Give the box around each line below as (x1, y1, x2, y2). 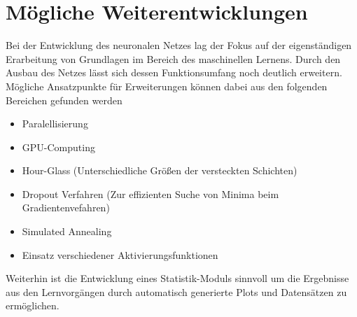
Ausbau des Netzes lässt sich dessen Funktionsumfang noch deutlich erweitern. (6, 65, 342, 80)
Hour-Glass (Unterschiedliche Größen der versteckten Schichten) (22, 163, 297, 178)
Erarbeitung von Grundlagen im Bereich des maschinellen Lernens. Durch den (6, 51, 341, 66)
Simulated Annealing (22, 224, 112, 239)
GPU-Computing (22, 139, 95, 154)
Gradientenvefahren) (22, 200, 110, 215)
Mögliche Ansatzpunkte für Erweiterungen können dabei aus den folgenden (6, 78, 328, 93)
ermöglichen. (6, 298, 59, 313)
